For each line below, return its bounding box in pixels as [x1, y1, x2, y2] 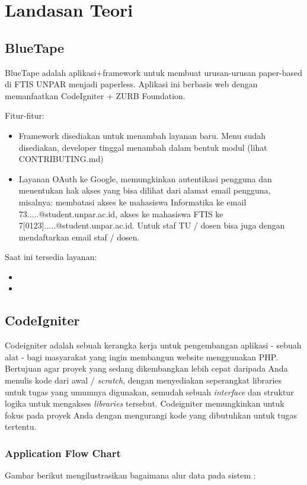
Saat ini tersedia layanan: [5, 251, 97, 263]
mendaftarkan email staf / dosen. [18, 230, 140, 243]
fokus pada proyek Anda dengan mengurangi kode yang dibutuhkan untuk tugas [5, 408, 298, 421]
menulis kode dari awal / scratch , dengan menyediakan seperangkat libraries [5, 374, 282, 386]
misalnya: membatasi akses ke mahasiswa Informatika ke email [18, 195, 247, 208]
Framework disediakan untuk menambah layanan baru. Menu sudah [18, 129, 266, 141]
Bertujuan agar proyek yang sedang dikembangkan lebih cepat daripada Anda [5, 362, 288, 375]
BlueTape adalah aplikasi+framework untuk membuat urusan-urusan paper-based [5, 66, 303, 78]
